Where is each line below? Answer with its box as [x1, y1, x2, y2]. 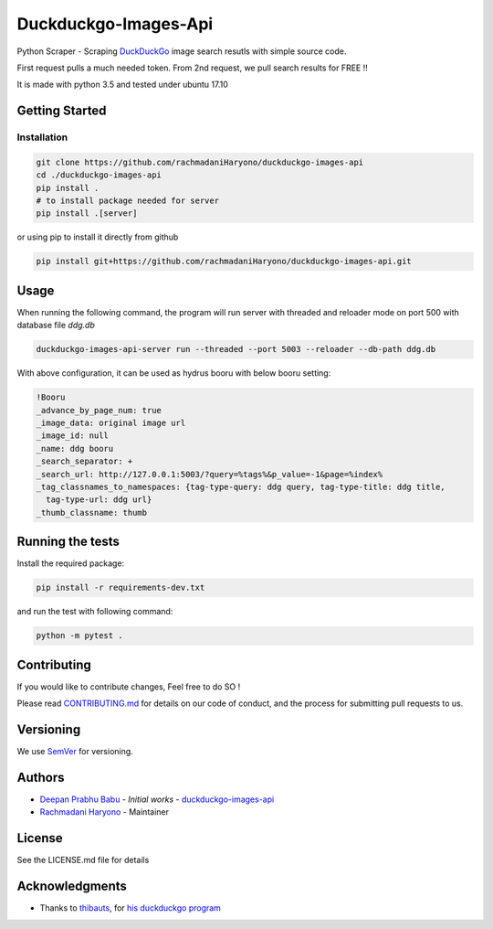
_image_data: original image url [36, 418, 186, 429]
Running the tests [16, 534, 121, 550]
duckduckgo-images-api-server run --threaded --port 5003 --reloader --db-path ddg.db [36, 344, 436, 355]
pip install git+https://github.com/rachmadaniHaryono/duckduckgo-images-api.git [36, 256, 413, 267]
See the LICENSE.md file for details [16, 855, 150, 866]
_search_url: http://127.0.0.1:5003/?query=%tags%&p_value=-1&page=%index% [36, 469, 383, 479]
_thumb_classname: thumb [36, 507, 148, 518]
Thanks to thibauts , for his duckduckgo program [39, 902, 221, 913]
